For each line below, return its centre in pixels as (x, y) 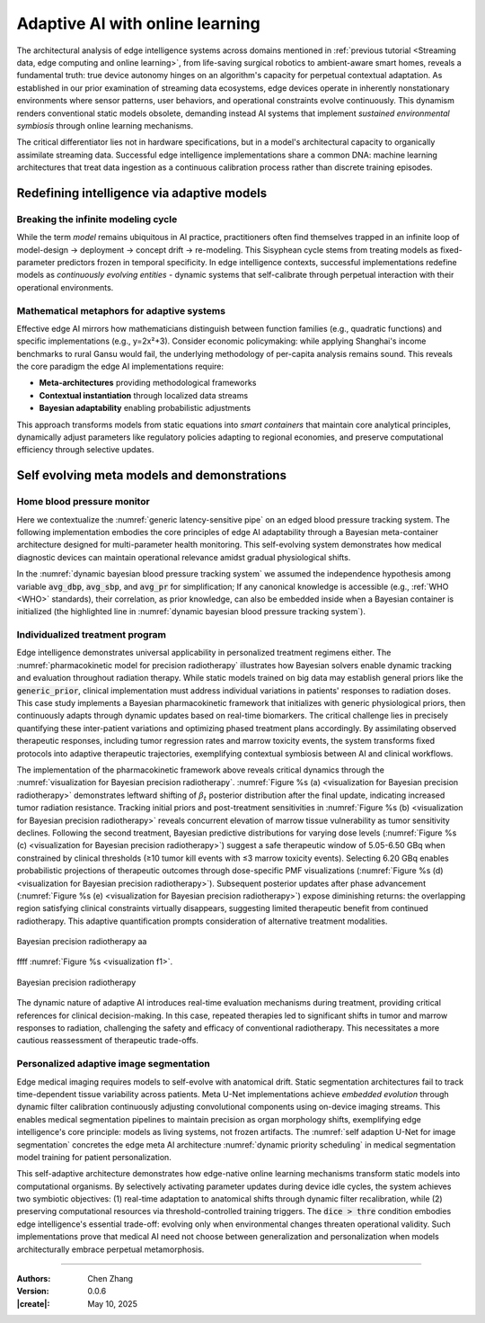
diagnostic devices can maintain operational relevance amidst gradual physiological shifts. (184, 557)
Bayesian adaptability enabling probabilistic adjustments (145, 408)
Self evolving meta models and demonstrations (152, 475)
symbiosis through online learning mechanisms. (105, 125)
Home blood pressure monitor (83, 502)
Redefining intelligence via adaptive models (142, 193)
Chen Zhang (110, 1279)
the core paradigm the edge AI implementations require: (120, 367)
